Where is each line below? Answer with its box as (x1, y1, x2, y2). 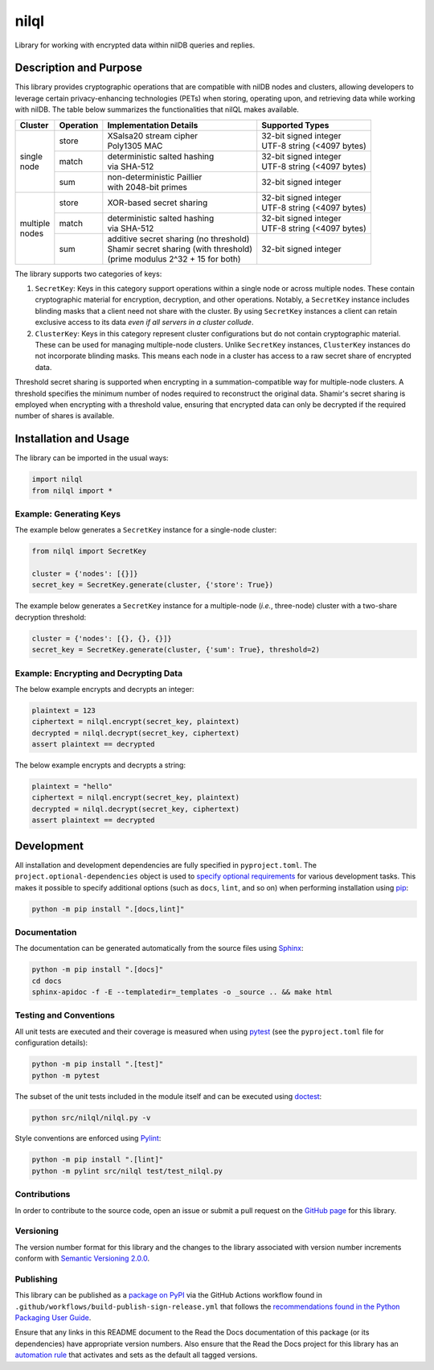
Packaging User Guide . (14, 1313, 92, 1323)
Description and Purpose (14, 61, 142, 75)
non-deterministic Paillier (107, 171, 203, 183)
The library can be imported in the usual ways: (14, 453, 169, 463)
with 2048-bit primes (107, 181, 188, 192)
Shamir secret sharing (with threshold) (107, 243, 253, 254)
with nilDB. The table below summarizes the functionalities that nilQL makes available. (14, 105, 299, 114)
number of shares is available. (14, 411, 115, 421)
